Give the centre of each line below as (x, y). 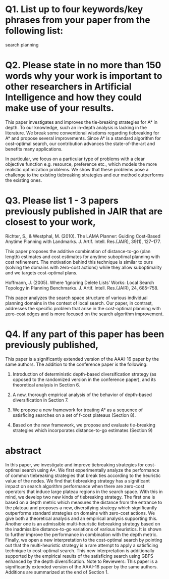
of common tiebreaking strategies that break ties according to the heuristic (83, 475)
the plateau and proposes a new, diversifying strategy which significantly (81, 508)
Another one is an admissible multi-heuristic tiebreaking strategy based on (83, 523)
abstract (23, 450)
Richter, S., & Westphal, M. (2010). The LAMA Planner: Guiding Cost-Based (83, 236)
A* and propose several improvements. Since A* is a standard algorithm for (83, 138)
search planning (22, 44)
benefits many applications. (34, 149)
